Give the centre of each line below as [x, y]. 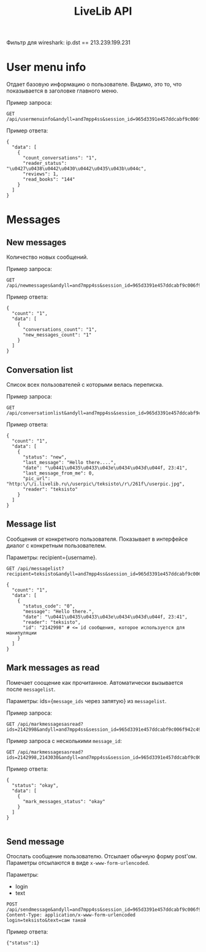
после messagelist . [31, 689]
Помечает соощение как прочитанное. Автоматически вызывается [95, 682]
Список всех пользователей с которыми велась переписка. [85, 384]
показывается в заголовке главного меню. [62, 91]
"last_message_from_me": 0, [59, 473]
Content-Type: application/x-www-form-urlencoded [71, 915]
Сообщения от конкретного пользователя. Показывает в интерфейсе [97, 539]
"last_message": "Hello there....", [69, 462]
